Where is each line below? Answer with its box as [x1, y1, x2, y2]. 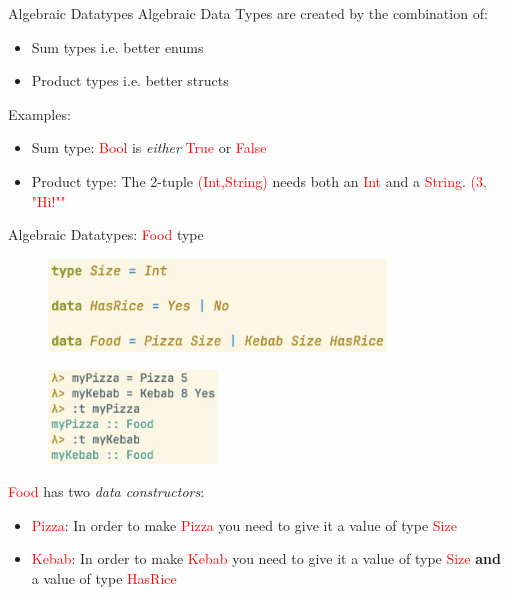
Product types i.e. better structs [31, 70, 229, 91]
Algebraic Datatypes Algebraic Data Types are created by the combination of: [8, 3, 488, 23]
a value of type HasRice [31, 568, 177, 589]
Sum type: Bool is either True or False [31, 137, 267, 158]
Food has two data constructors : [8, 481, 205, 502]
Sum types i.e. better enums [31, 36, 204, 57]
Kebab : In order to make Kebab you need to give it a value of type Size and [31, 548, 501, 569]
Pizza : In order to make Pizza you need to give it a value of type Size [31, 514, 457, 535]
